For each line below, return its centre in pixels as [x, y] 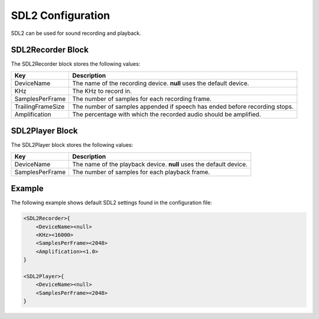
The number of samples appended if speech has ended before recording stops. [183, 107]
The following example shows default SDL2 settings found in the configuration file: [111, 203]
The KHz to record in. [102, 91]
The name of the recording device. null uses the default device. [160, 83]
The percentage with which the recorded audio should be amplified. [166, 114]
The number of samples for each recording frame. [142, 99]
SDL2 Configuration [61, 15]
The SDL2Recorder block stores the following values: [76, 64]
